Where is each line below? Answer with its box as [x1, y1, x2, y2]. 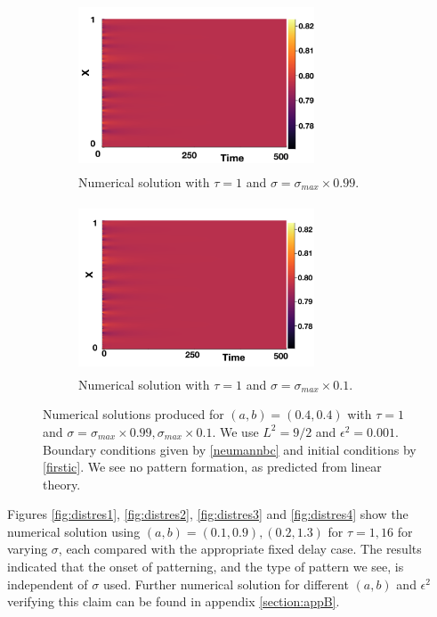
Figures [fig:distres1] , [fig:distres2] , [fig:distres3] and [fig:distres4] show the [7, 505, 409, 523]
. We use [212, 422, 259, 440]
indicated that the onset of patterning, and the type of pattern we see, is [7, 557, 404, 576]
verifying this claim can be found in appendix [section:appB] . [7, 592, 340, 611]
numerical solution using [7, 522, 141, 540]
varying [7, 539, 48, 558]
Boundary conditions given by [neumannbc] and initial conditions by [43, 440, 417, 458]
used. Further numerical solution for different [102, 574, 349, 593]
